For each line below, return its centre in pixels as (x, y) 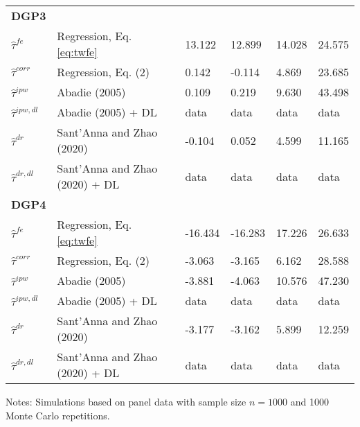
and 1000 (309, 401)
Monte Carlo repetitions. (58, 415)
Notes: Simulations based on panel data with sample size (126, 401)
